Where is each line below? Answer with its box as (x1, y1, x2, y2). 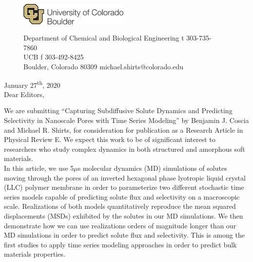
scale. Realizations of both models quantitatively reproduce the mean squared (4, 201, 236, 211)
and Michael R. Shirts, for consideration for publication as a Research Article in (4, 124, 243, 135)
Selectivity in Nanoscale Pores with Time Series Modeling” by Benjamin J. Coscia (4, 115, 249, 125)
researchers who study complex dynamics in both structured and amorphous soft (4, 143, 245, 154)
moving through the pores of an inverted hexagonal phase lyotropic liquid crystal (4, 172, 246, 182)
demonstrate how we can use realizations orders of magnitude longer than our (4, 220, 236, 230)
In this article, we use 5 (4, 162, 74, 173)
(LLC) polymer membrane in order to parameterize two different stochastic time (4, 182, 244, 192)
